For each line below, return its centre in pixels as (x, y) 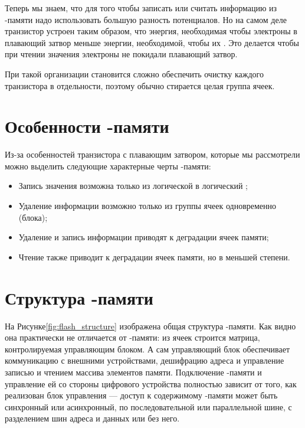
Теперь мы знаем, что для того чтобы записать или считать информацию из (141, 8)
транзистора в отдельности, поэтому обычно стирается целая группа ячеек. (140, 85)
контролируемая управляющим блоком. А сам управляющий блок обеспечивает (147, 349)
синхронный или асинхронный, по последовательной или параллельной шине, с (148, 406)
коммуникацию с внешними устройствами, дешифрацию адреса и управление (145, 360)
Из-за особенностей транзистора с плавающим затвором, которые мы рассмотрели (152, 154)
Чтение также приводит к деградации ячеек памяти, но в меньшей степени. (154, 257)
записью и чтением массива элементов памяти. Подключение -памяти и (133, 372)
